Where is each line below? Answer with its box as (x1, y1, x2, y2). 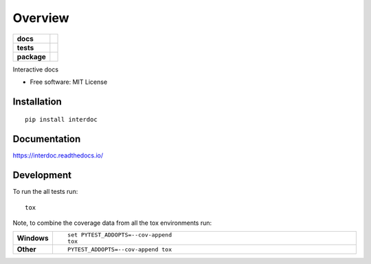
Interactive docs (12, 65, 58, 74)
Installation (12, 96, 62, 107)
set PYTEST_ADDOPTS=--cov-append (67, 231, 172, 239)
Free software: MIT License (30, 78, 108, 86)
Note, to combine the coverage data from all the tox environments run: (12, 219, 212, 227)
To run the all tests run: (12, 188, 78, 196)
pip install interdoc (25, 115, 98, 124)
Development (12, 169, 72, 181)
